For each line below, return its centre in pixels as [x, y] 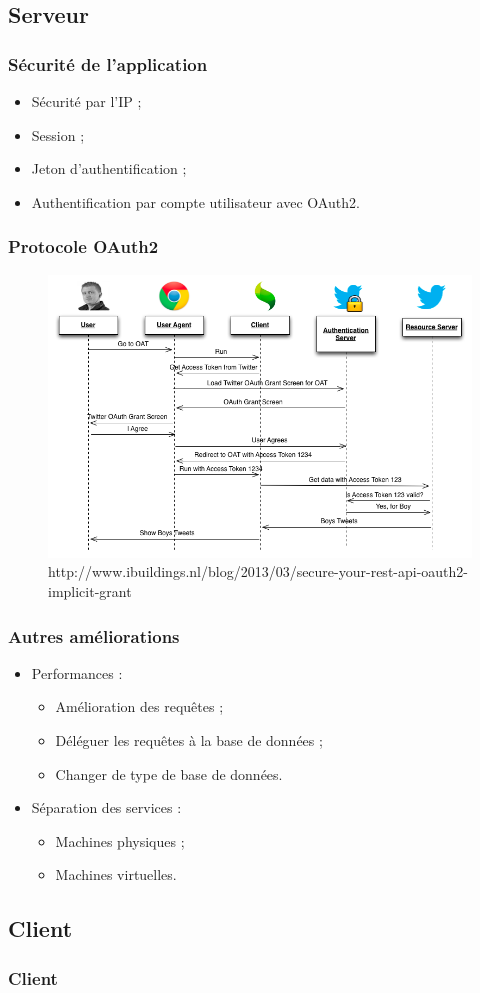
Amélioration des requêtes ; [139, 706]
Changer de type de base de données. [169, 773]
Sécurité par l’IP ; [86, 101]
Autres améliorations [94, 635]
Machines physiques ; [120, 840]
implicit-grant [90, 590]
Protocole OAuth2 [83, 246]
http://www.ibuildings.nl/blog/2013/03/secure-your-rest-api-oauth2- [258, 571]
